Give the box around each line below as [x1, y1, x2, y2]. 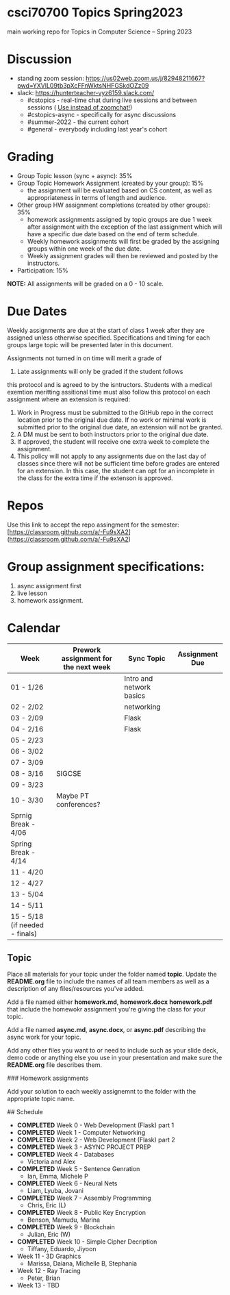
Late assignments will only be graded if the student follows [16, 367, 183, 375]
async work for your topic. [7, 1033, 81, 1042]
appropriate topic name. [7, 1094, 75, 1103]
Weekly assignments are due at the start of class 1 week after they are [7, 326, 205, 334]
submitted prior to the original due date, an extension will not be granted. [16, 423, 223, 431]
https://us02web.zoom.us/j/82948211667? [85, 74, 205, 82]
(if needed [10, 920, 44, 929]
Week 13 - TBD [16, 1281, 60, 1290]
